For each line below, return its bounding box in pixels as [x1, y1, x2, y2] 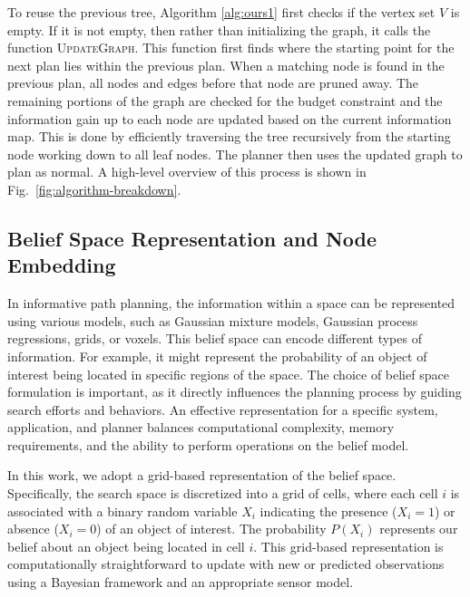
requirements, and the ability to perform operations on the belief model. [7, 435, 409, 454]
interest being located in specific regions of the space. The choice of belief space [7, 364, 449, 383]
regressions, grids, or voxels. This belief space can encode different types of [7, 329, 422, 348]
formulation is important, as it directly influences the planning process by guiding [7, 382, 462, 401]
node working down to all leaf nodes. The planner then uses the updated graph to [7, 144, 463, 163]
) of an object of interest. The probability [96, 519, 327, 538]
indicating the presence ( [259, 501, 397, 520]
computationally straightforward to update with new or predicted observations [7, 554, 445, 573]
